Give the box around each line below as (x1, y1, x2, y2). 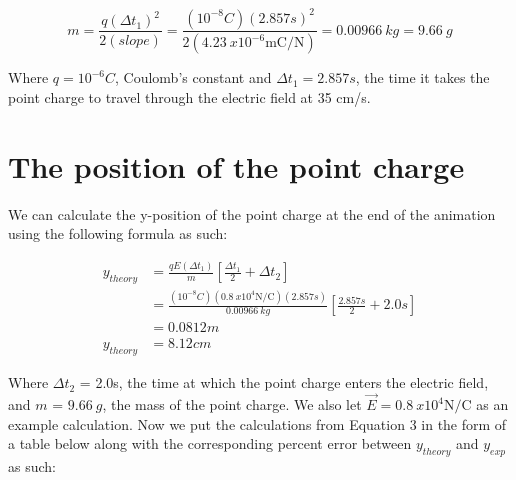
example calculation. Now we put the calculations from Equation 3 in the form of (8, 413, 507, 434)
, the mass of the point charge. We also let (102, 394, 362, 415)
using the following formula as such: (8, 223, 228, 244)
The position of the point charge (8, 145, 465, 186)
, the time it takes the (355, 67, 490, 88)
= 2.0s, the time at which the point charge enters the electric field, (79, 372, 489, 393)
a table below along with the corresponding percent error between (8, 433, 412, 454)
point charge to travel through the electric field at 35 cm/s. (8, 86, 371, 107)
